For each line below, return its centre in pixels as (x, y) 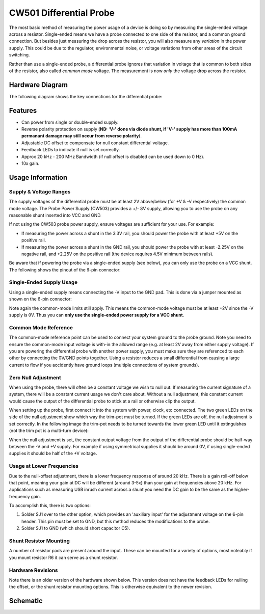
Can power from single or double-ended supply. (70, 122)
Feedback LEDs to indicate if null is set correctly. (71, 150)
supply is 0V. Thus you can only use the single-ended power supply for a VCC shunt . (96, 315)
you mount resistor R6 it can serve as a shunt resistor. (64, 558)
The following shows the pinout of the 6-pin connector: (65, 269)
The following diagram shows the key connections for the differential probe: (86, 96)
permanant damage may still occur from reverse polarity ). (81, 136)
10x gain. (30, 163)
